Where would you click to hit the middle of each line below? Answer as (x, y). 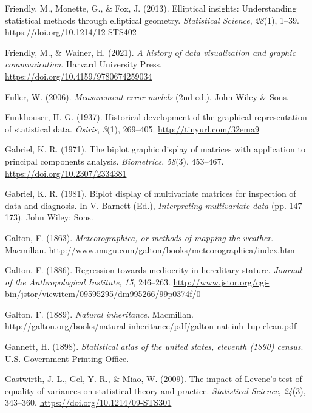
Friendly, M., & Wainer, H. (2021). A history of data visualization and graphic (150, 52)
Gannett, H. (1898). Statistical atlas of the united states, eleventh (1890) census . (154, 346)
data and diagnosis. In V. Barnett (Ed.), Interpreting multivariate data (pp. (146, 205)
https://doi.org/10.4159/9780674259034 (79, 76)
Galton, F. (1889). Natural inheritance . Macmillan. (99, 314)
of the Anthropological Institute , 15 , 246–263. (88, 282)
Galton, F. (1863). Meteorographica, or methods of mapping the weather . (139, 237)
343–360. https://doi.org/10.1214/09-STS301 (88, 402)
